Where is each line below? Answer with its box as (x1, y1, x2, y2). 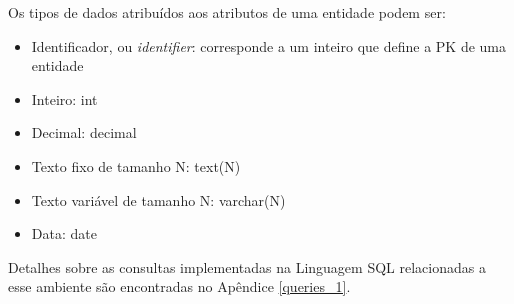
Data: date (31, 223, 97, 244)
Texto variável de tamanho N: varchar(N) (31, 189, 286, 210)
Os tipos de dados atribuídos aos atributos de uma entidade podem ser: (8, 2, 446, 22)
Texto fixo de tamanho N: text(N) (31, 155, 241, 176)
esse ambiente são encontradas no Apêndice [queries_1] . (8, 276, 351, 297)
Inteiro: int (31, 88, 98, 109)
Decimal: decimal (31, 122, 137, 143)
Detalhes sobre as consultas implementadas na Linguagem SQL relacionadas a (8, 256, 486, 277)
